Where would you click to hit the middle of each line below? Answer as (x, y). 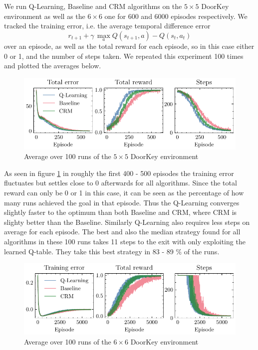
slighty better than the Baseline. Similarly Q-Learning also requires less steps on (127, 222)
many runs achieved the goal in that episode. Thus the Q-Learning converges (122, 202)
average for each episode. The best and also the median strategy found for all (122, 232)
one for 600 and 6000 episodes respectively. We (176, 16)
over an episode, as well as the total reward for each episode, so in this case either (129, 46)
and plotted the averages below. (53, 66)
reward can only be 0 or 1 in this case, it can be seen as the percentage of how (124, 193)
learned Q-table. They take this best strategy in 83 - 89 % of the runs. (112, 251)
